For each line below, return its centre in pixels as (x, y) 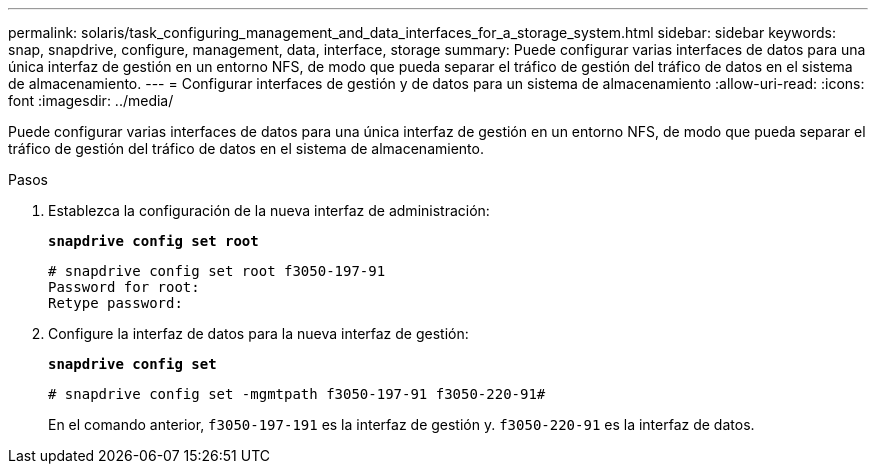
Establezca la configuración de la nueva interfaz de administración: (269, 210)
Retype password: (115, 303)
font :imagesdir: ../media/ (91, 100)
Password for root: (124, 287)
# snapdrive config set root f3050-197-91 (217, 271)
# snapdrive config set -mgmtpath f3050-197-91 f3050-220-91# (297, 394)
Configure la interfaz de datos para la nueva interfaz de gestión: (258, 333)
